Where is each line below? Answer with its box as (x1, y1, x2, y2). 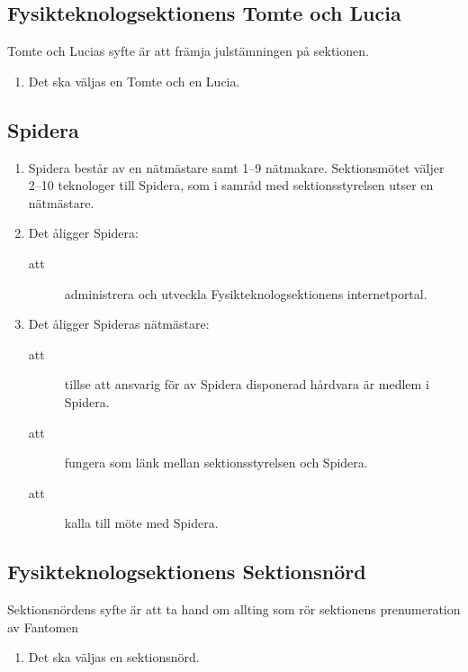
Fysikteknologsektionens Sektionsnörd (7, 558, 366, 586)
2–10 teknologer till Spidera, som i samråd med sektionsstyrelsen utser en (28, 176, 434, 195)
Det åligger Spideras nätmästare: (28, 314, 210, 333)
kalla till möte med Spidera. (64, 513, 219, 532)
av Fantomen (7, 617, 79, 636)
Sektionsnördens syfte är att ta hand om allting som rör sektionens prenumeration (7, 600, 461, 619)
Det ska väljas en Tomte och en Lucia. (28, 71, 240, 90)
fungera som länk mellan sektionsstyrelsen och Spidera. (64, 453, 368, 472)
